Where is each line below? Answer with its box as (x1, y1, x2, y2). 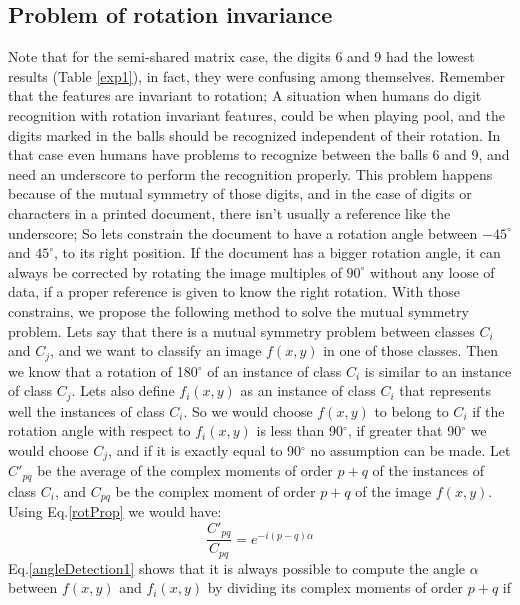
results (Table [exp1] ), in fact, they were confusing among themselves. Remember (8, 65, 505, 86)
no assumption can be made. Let (310, 439, 511, 460)
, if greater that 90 (347, 420, 462, 441)
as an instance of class (240, 380, 376, 401)
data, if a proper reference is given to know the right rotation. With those (8, 281, 460, 302)
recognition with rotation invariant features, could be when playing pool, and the (8, 104, 505, 125)
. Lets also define (71, 380, 175, 401)
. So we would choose (183, 400, 313, 421)
